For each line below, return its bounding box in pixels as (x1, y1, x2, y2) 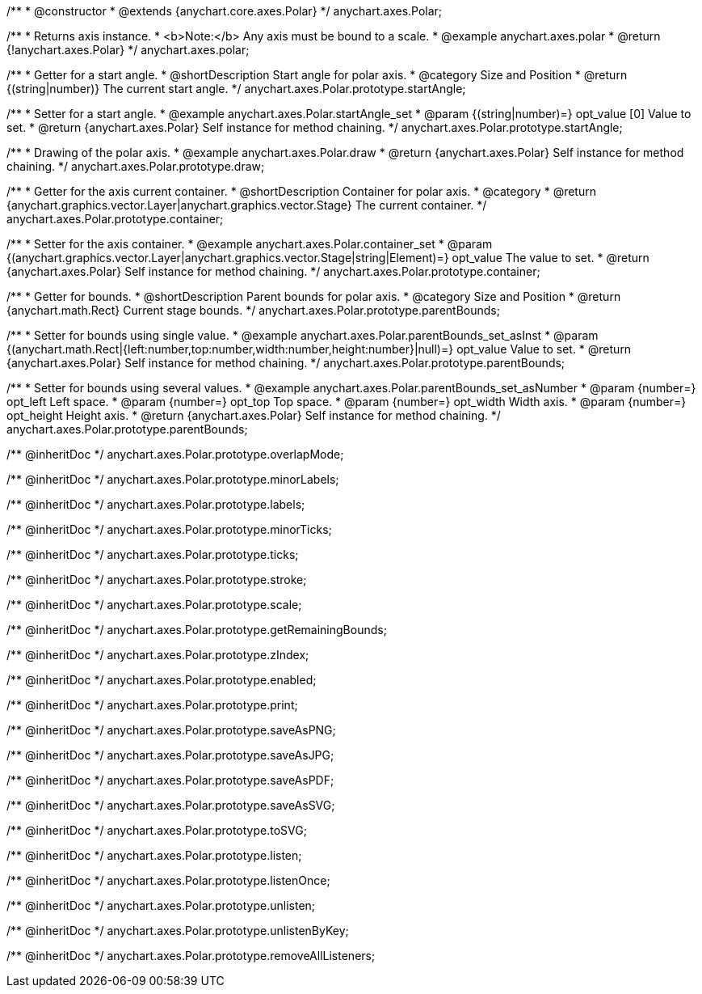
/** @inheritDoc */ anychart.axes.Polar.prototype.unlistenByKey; (6, 924, 349, 937)
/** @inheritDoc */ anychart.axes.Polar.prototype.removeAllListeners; (6, 949, 376, 962)
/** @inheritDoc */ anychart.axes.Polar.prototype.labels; (6, 497, 305, 511)
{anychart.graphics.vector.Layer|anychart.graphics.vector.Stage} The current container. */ (6, 198, 487, 212)
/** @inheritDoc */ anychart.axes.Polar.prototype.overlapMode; (6, 447, 344, 461)
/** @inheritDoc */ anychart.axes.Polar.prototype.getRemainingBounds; (6, 623, 387, 637)
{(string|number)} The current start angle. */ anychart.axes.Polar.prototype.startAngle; (6, 82, 466, 95)
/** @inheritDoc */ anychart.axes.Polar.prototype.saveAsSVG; (6, 798, 335, 812)
